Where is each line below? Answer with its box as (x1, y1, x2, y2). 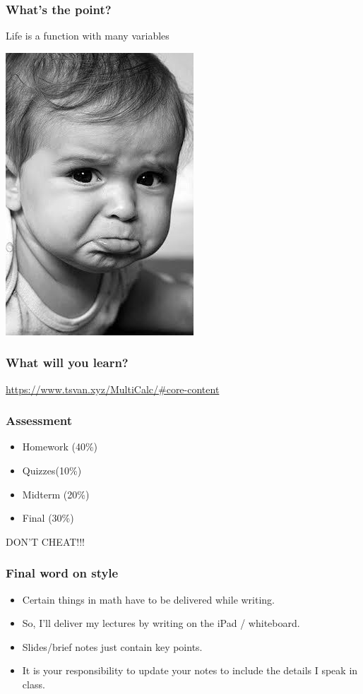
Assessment (6, 412, 73, 429)
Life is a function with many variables (6, 28, 169, 43)
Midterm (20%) (22, 486, 90, 501)
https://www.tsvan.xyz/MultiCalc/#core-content (6, 381, 220, 396)
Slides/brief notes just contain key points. (22, 639, 203, 654)
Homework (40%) (22, 439, 97, 454)
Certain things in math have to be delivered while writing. (22, 592, 275, 606)
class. (22, 677, 45, 691)
